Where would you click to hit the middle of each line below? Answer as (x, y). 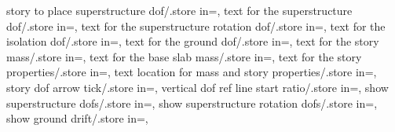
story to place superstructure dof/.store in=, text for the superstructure (179, 10)
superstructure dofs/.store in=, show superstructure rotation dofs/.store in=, (192, 103)
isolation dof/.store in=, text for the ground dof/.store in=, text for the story (193, 41)
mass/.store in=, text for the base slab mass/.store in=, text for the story (184, 56)
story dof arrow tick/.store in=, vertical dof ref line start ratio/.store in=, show (197, 87)
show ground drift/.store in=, (77, 118)
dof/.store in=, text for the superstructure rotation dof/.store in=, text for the (196, 26)
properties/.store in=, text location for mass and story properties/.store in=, (192, 72)
